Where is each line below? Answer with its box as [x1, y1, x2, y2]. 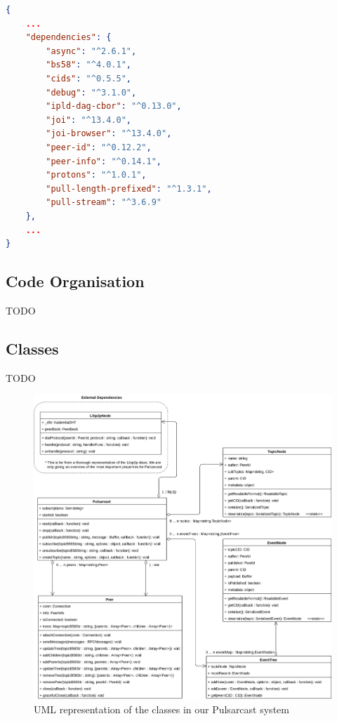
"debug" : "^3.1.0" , [46, 87, 137, 98]
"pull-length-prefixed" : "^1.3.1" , [46, 183, 212, 194]
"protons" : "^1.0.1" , [46, 170, 147, 180]
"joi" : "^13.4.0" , [46, 114, 132, 125]
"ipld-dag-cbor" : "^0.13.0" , [46, 101, 182, 112]
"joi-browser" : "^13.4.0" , [46, 128, 172, 139]
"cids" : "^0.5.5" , [46, 73, 132, 84]
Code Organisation [6, 270, 145, 292]
